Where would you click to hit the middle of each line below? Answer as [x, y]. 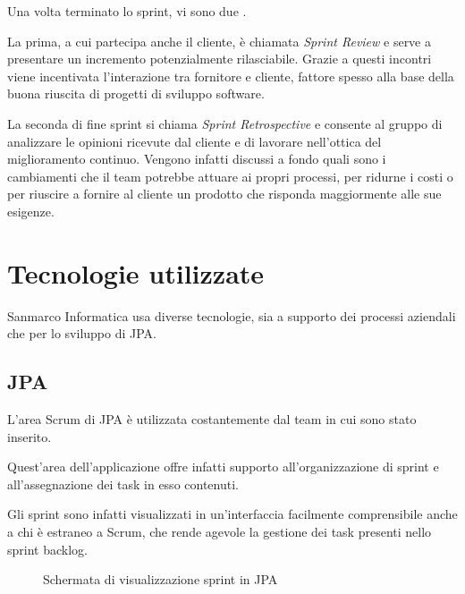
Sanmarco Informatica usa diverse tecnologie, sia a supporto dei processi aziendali [232, 315]
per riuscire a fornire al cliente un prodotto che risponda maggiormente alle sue [224, 194]
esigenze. [31, 211]
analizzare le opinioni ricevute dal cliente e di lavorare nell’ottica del [194, 141]
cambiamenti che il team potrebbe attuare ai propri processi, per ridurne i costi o [230, 176]
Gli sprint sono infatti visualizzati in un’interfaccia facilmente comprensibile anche [232, 514]
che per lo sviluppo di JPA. [82, 333]
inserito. [30, 436]
